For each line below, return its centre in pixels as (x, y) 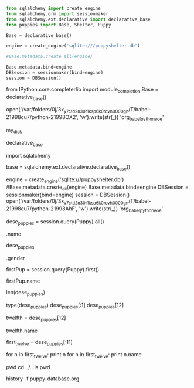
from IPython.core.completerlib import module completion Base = (82, 90)
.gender (16, 258)
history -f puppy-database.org (43, 379)
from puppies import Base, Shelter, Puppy (59, 25)
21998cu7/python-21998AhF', (42, 209)
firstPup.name (23, 281)
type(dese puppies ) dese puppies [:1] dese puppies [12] (65, 306)
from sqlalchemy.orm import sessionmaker (57, 14)
